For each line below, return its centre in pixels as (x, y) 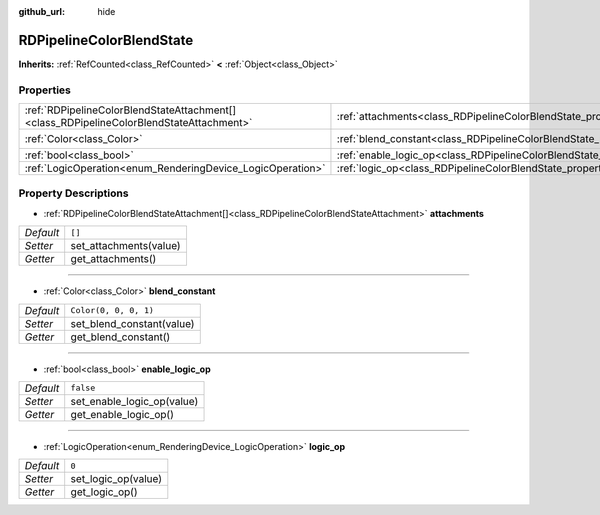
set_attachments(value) (125, 246)
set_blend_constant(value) (132, 323)
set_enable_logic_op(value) (134, 401)
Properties (45, 90)
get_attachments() (113, 259)
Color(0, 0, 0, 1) (112, 310)
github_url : (41, 11)
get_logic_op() (104, 492)
